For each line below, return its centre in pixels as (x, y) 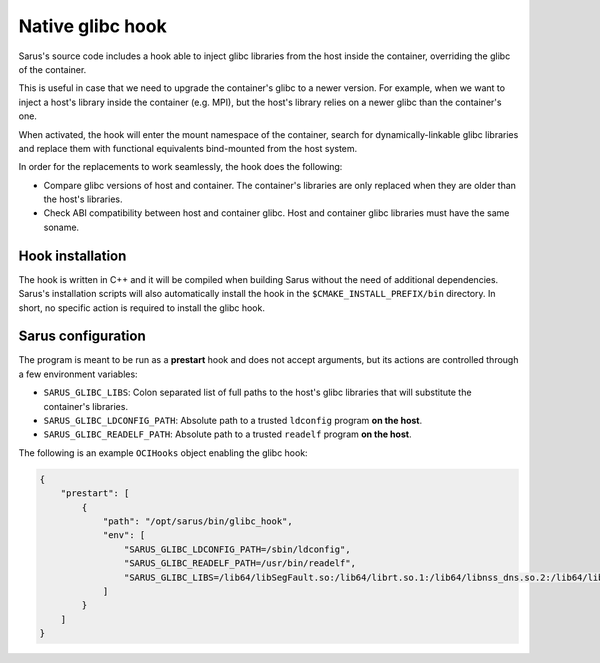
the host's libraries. (83, 199)
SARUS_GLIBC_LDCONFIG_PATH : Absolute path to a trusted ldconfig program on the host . (233, 420)
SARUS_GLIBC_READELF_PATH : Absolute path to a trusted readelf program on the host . (227, 434)
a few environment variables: (78, 374)
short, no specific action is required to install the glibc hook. (141, 307)
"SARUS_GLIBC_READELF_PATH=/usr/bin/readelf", (240, 563)
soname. (61, 227)
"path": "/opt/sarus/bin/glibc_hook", (198, 521)
